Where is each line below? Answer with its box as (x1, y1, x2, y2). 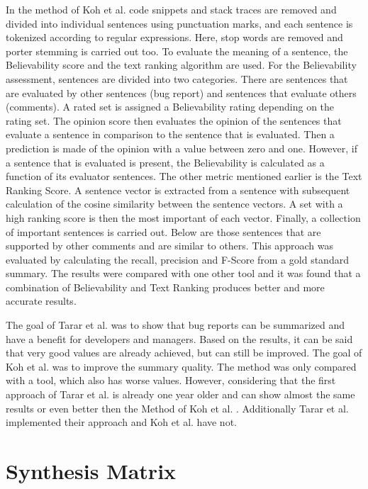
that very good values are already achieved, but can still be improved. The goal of (6, 345, 362, 360)
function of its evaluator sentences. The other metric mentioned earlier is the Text (6, 169, 362, 184)
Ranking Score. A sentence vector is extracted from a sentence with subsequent (6, 182, 350, 197)
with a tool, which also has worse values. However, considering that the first (6, 373, 336, 388)
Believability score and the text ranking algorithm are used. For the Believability (6, 57, 357, 72)
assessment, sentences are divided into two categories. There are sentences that (6, 71, 348, 86)
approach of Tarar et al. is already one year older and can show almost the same (6, 387, 355, 402)
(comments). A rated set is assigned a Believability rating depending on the (6, 99, 335, 114)
